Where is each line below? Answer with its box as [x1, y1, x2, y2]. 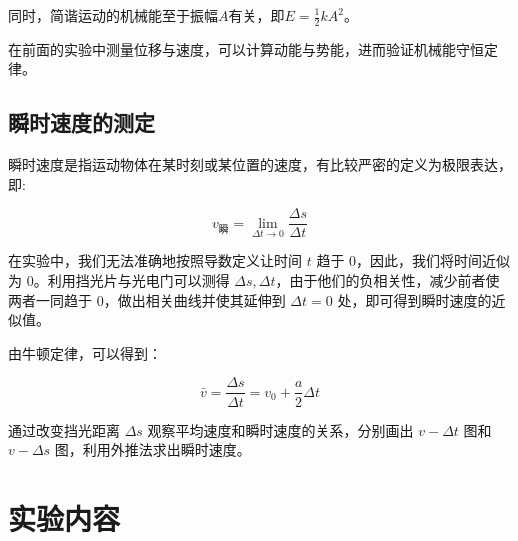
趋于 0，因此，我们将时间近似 [316, 250, 511, 271]
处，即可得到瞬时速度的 [337, 289, 492, 310]
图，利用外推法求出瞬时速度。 [54, 439, 251, 460]
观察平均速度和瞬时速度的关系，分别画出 [147, 419, 414, 440]
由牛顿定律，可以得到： [8, 342, 162, 363]
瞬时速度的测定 [8, 107, 155, 138]
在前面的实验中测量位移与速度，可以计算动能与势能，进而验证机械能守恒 [8, 38, 484, 59]
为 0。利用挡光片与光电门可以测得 [8, 270, 230, 291]
